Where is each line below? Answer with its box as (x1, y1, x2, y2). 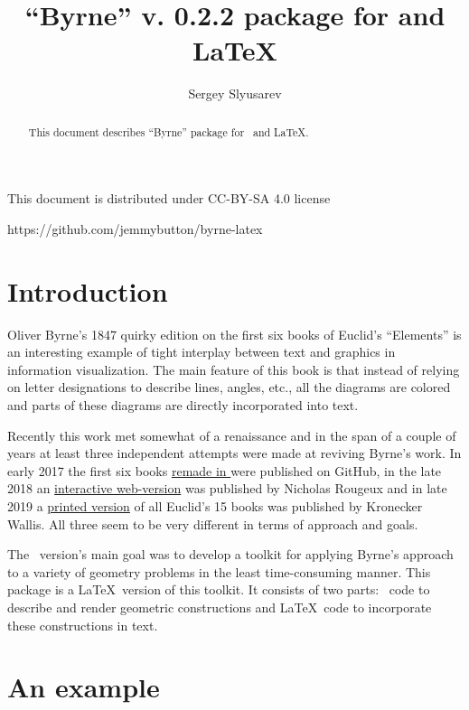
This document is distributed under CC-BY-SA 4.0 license (7, 189, 331, 208)
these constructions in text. (7, 615, 158, 634)
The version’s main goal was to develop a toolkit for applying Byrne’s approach (7, 545, 454, 564)
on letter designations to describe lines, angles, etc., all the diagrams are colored (7, 378, 451, 397)
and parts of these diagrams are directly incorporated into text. (7, 396, 359, 415)
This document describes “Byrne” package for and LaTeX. (28, 124, 309, 139)
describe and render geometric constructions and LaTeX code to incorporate (7, 597, 432, 616)
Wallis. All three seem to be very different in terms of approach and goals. (7, 514, 418, 533)
